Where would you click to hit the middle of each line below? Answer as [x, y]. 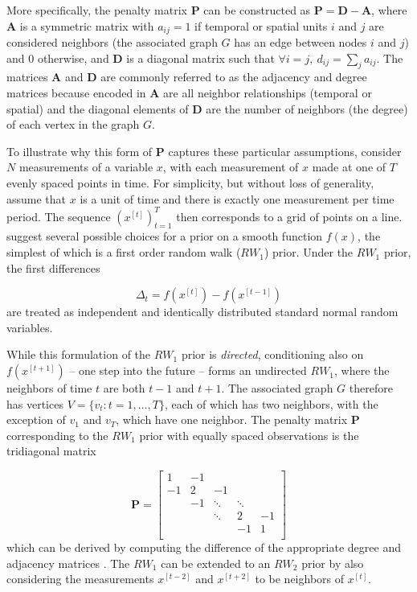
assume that [37, 198]
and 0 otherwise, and [58, 58]
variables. [30, 327]
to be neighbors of [300, 579]
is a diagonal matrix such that [200, 58]
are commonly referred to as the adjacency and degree [234, 77]
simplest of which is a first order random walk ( [124, 252]
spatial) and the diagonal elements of [98, 108]
